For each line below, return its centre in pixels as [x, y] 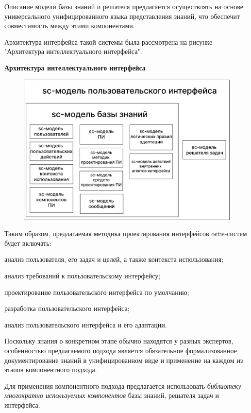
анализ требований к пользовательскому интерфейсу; [83, 275]
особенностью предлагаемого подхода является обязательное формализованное [121, 350]
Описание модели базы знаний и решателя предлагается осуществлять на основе [124, 6]
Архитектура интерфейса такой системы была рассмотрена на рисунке [109, 42]
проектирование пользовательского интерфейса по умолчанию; [97, 292]
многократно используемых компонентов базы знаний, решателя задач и [112, 395]
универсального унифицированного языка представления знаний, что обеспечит [122, 16]
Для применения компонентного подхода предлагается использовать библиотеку [123, 386]
